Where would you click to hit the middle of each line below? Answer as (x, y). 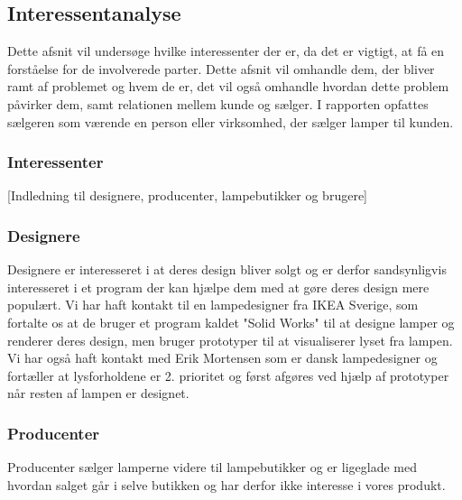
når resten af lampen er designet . (98, 393)
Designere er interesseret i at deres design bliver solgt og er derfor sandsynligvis (227, 269)
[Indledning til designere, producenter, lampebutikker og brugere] (187, 195)
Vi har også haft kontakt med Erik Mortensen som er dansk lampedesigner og (222, 358)
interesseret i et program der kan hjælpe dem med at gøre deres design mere (218, 287)
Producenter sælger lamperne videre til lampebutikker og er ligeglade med (212, 467)
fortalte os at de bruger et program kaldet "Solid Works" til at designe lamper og (231, 322)
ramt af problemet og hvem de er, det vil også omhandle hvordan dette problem (228, 86)
